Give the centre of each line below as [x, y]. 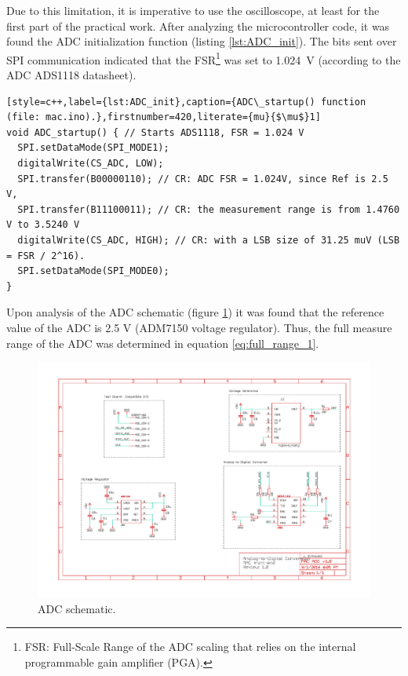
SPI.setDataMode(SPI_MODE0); [93, 271]
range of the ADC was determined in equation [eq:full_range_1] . [163, 343]
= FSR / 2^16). [46, 256]
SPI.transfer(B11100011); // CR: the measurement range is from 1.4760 [209, 209]
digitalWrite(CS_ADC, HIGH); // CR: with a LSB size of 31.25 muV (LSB [209, 240]
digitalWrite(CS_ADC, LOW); [91, 163]
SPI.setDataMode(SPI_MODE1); [93, 148]
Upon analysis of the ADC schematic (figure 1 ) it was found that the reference [195, 312]
